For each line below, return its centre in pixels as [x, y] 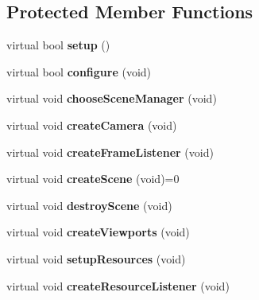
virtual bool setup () [58, 45]
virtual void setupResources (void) [96, 258]
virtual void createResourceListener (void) [118, 285]
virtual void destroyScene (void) [89, 205]
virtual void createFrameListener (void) [110, 152]
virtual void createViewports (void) [98, 232]
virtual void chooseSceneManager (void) [112, 98]
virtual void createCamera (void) [92, 125]
